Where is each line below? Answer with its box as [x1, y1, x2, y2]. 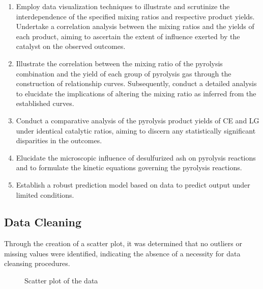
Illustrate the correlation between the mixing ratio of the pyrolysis [16, 58, 223, 68]
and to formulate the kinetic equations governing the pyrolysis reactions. [16, 162, 242, 173]
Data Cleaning [4, 214, 81, 230]
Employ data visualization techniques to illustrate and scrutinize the [16, 1, 230, 11]
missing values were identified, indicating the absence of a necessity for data [4, 248, 241, 258]
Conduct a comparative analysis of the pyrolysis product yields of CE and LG [16, 115, 259, 125]
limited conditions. [16, 189, 74, 200]
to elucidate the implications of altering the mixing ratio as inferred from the [16, 88, 256, 98]
